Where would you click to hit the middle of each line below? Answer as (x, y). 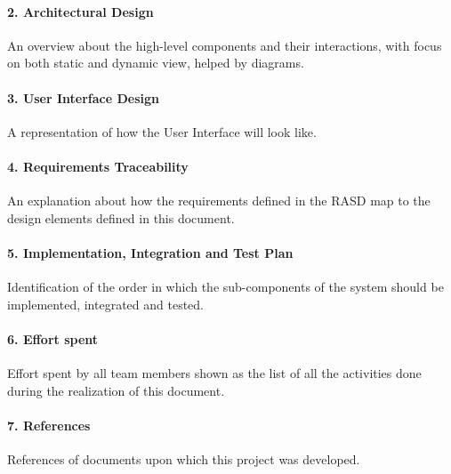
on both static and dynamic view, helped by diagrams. (156, 63)
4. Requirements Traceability (98, 166)
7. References (49, 425)
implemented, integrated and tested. (106, 304)
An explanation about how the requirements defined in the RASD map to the (219, 201)
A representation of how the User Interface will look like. (162, 131)
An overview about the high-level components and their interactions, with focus (225, 45)
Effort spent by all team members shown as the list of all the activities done (214, 373)
